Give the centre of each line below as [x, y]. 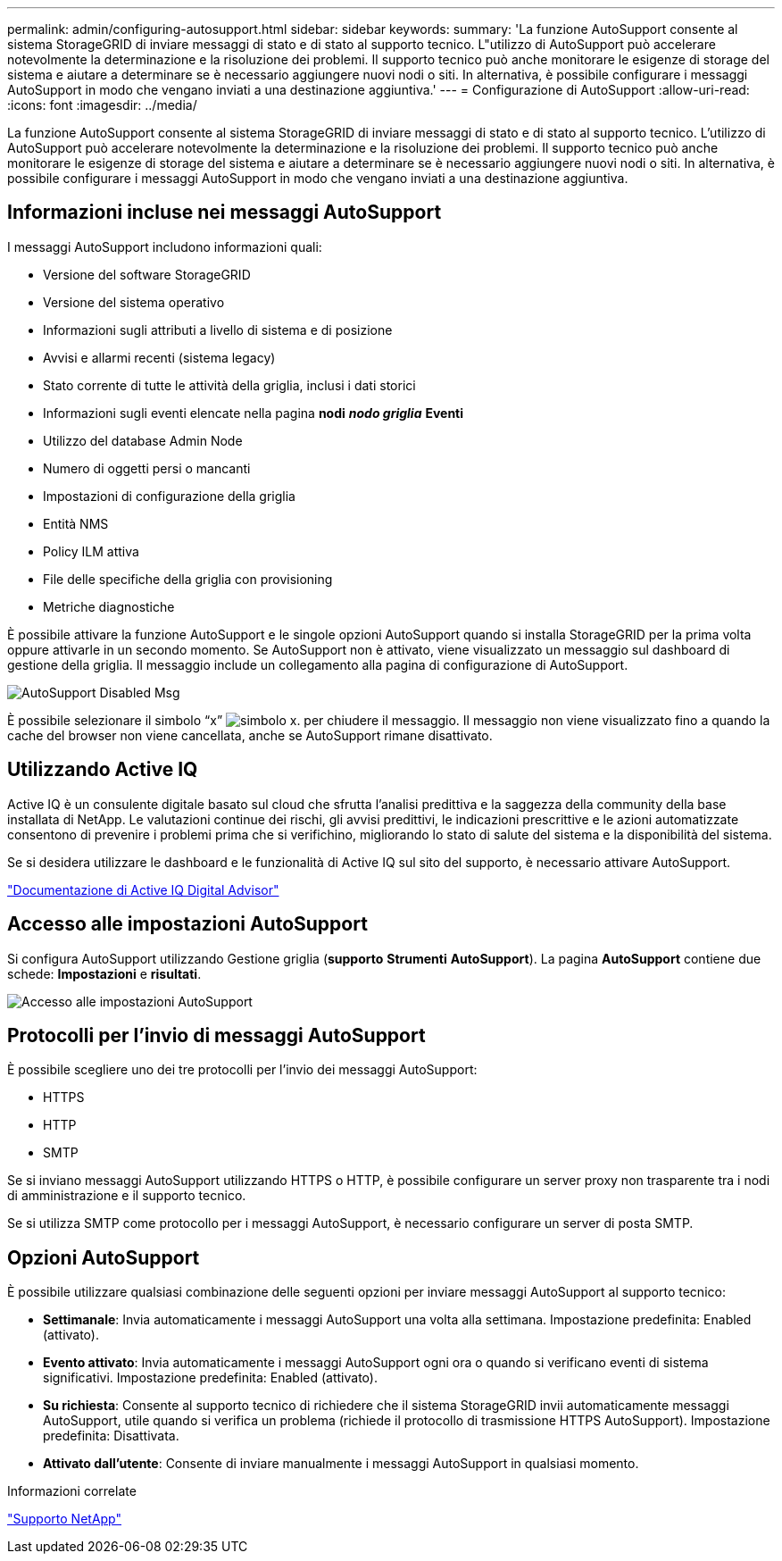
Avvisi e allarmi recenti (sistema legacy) [159, 357]
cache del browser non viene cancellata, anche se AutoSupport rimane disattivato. [250, 735]
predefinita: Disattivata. [111, 1436]
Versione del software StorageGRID [147, 274]
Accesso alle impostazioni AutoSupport [187, 924]
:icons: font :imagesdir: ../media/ [102, 105]
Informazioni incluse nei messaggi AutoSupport [225, 213]
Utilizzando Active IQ [103, 770]
